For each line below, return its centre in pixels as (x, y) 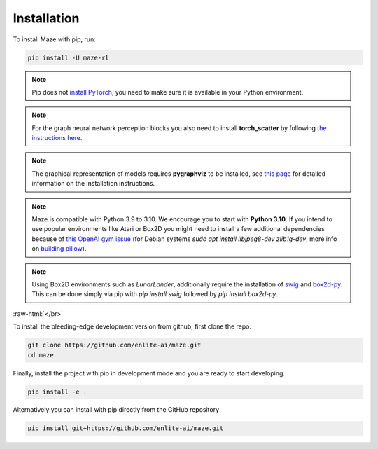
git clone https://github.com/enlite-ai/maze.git (114, 345)
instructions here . (57, 138)
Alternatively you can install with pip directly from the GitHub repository (116, 410)
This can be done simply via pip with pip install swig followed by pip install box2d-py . (155, 294)
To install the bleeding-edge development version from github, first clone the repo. (132, 326)
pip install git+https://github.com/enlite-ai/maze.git (126, 428)
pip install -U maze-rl (69, 57)
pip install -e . (57, 392)
